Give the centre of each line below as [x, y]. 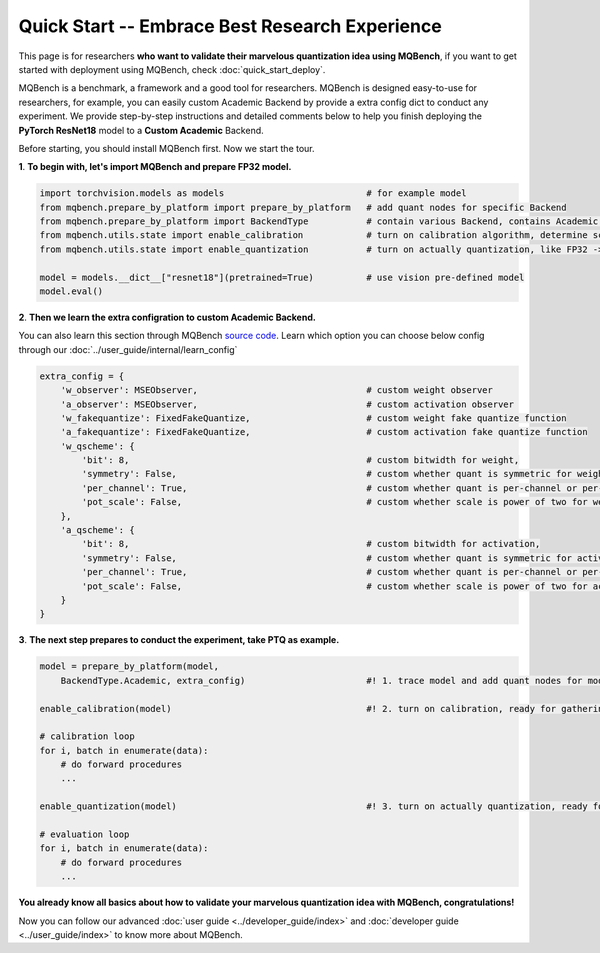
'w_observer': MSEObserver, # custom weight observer [277, 390]
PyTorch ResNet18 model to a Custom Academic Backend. [141, 130]
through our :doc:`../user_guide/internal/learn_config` [128, 349]
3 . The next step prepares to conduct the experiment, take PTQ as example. [179, 640]
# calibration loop [87, 736]
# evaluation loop [84, 834]
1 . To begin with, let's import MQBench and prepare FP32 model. [155, 167]
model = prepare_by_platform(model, [129, 666]
